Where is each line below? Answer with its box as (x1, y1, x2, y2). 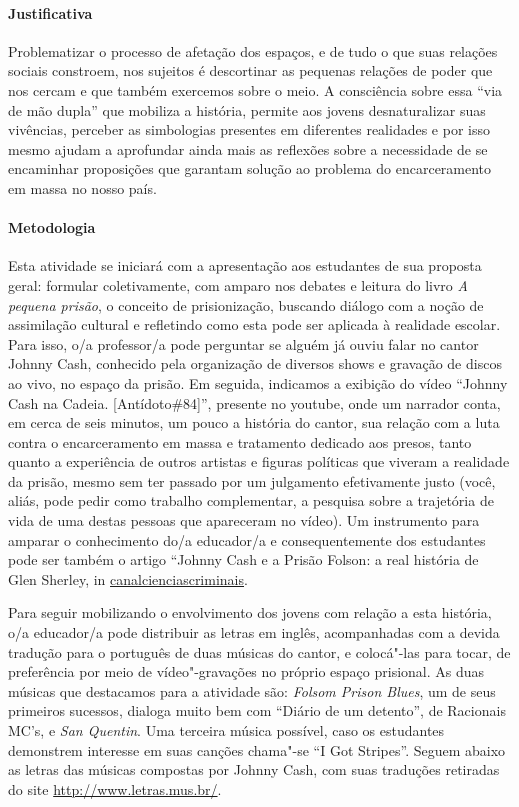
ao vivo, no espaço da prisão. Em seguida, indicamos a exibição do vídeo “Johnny (8, 372, 508, 393)
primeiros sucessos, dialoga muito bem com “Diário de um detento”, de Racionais (8, 700, 506, 721)
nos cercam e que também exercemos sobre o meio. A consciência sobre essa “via (8, 79, 503, 100)
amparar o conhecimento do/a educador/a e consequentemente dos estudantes (8, 529, 486, 550)
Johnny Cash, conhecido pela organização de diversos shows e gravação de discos (8, 353, 502, 374)
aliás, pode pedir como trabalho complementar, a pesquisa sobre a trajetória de (8, 490, 494, 511)
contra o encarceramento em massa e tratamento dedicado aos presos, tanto (8, 431, 472, 452)
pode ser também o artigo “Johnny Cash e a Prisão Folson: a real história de (8, 549, 479, 570)
